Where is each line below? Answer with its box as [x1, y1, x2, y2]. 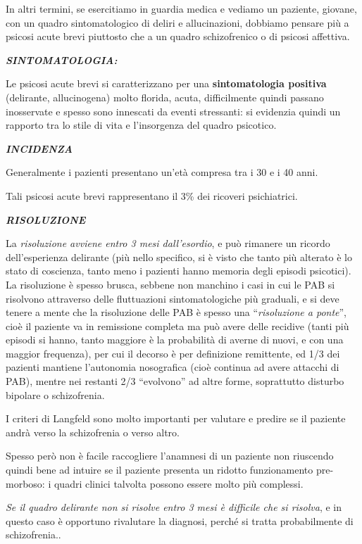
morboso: [6, 476, 45, 491]
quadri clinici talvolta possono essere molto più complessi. [54, 476, 304, 491]
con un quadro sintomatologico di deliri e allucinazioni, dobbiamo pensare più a [6, 15, 349, 30]
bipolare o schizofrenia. [6, 387, 105, 402]
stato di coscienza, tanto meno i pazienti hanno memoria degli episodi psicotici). [6, 263, 351, 278]
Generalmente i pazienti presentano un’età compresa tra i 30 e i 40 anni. [6, 165, 318, 179]
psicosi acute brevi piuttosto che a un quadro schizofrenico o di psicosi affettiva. [6, 29, 350, 44]
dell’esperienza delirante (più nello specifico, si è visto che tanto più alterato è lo [6, 249, 352, 264]
